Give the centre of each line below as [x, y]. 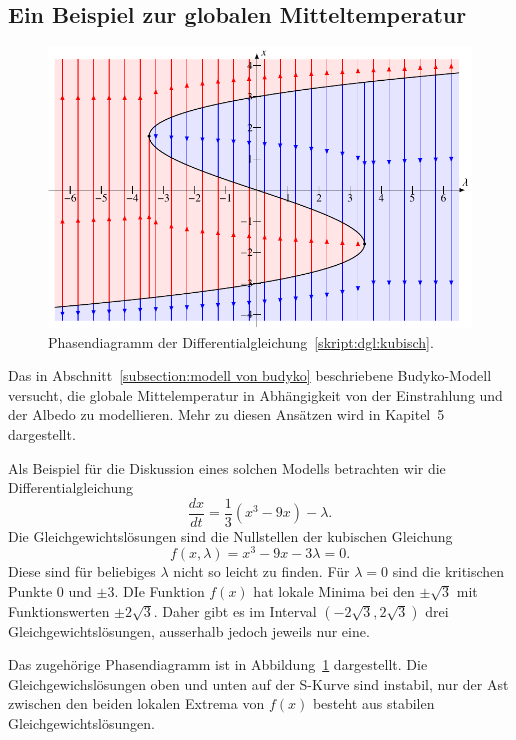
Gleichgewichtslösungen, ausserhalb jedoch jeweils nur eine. [189, 630]
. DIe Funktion [159, 591]
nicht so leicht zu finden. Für [261, 571]
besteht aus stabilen [373, 703]
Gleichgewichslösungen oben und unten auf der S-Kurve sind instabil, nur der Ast [258, 683]
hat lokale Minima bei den [334, 591]
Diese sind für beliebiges [82, 571]
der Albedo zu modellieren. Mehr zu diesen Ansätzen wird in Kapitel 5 [226, 414]
